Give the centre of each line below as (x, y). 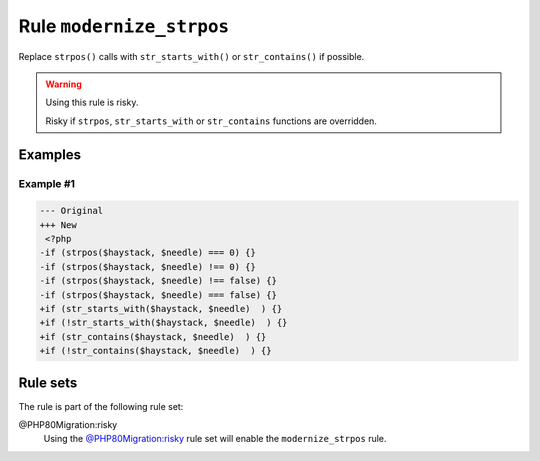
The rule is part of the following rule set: (101, 406)
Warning (63, 84)
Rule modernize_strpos (124, 26)
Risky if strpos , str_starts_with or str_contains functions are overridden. (211, 121)
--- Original (71, 211)
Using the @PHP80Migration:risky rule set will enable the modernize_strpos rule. (215, 439)
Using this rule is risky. (92, 102)
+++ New (58, 224)
